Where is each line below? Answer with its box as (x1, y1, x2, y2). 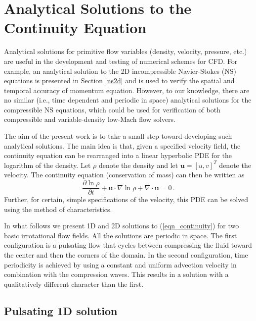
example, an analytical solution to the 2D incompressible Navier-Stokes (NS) (4, 65, 236, 76)
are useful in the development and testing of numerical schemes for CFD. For (4, 55, 238, 66)
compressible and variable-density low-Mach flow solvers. (4, 114, 175, 124)
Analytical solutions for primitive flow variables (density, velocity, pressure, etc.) (4, 46, 247, 56)
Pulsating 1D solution (4, 303, 118, 318)
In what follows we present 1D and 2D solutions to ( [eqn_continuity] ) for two (4, 220, 239, 231)
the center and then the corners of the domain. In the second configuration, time (4, 250, 248, 260)
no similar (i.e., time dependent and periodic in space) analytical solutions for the (4, 95, 252, 105)
